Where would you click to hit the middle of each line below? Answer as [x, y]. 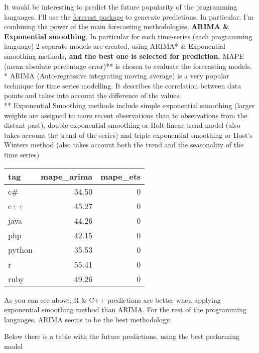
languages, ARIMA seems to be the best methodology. [88, 319]
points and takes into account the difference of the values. [93, 95]
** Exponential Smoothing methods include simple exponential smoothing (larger [129, 105]
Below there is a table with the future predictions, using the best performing [122, 336]
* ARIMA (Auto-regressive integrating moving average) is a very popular [117, 76]
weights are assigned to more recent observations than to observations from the [126, 115]
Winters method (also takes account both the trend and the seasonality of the [124, 145]
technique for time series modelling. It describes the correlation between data [123, 85]
